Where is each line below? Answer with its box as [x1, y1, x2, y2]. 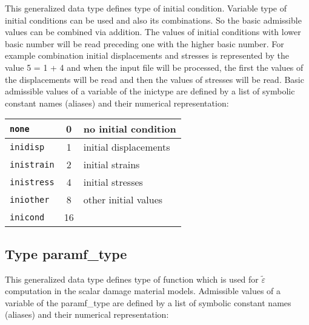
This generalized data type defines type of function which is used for [5, 272, 259, 285]
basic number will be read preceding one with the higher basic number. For [5, 37, 284, 50]
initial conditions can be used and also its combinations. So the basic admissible [5, 13, 302, 26]
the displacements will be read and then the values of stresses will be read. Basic [5, 73, 304, 85]
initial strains [83, 157, 140, 172]
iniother [10, 194, 50, 205]
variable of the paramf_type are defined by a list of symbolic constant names [5, 296, 291, 309]
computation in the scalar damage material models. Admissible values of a [5, 284, 281, 297]
